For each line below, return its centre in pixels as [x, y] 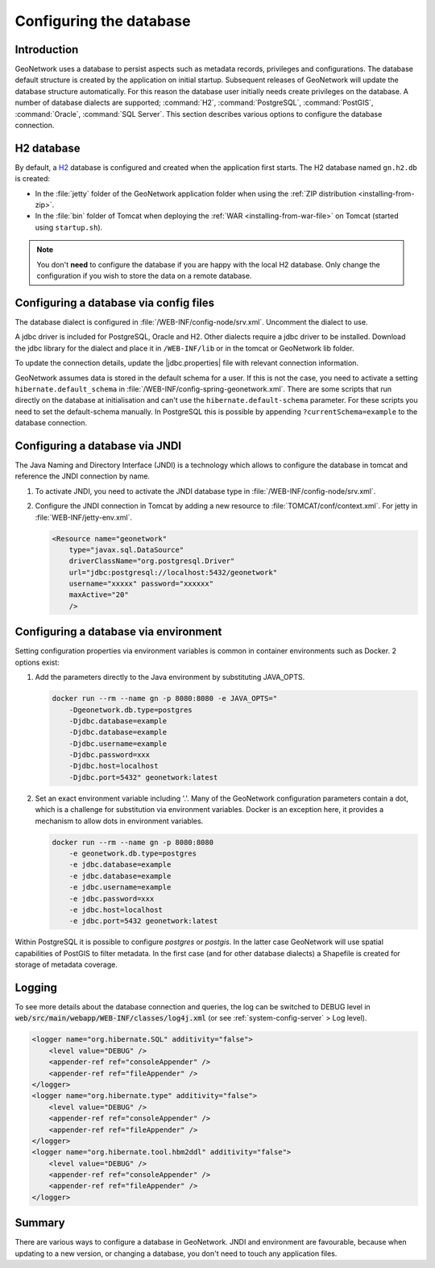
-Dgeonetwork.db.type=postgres [130, 710]
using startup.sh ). [69, 227]
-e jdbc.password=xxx [112, 899]
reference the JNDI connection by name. [83, 476]
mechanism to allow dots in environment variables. [119, 821]
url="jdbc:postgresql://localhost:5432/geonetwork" [173, 572]
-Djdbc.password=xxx [110, 755]
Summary [40, 1223]
